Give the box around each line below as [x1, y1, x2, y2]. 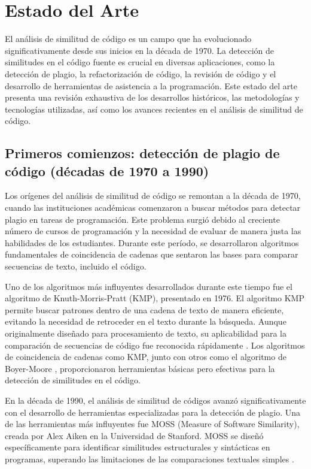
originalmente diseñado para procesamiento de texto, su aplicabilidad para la [5, 327, 286, 339]
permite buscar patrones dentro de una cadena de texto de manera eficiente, [5, 303, 284, 316]
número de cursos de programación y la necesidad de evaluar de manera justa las [5, 225, 301, 237]
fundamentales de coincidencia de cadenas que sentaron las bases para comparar [5, 248, 298, 261]
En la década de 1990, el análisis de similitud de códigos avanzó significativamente [5, 394, 306, 406]
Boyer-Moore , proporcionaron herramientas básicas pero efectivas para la [5, 362, 275, 374]
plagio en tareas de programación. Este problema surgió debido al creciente [5, 213, 280, 225]
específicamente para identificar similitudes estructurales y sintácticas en [5, 441, 270, 453]
